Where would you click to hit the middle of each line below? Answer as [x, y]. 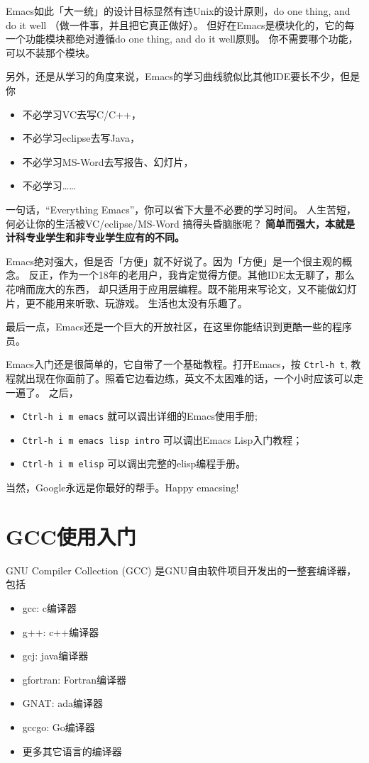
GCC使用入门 [71, 536]
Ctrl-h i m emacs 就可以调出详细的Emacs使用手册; [140, 416]
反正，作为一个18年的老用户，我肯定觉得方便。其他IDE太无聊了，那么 [192, 275]
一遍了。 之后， [42, 392]
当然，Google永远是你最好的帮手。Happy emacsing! [122, 488]
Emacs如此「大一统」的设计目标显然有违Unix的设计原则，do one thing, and [178, 11]
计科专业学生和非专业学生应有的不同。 [95, 237]
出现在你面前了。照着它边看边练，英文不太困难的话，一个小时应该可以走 [194, 378]
